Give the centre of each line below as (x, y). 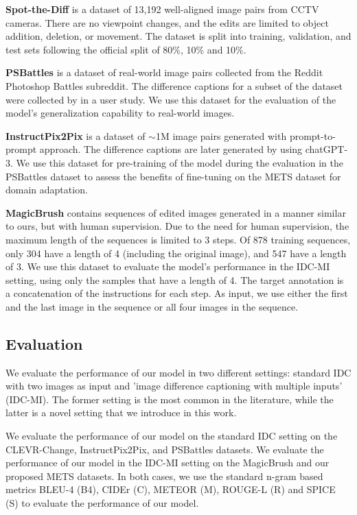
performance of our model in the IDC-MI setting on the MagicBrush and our (168, 463)
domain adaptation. (47, 190)
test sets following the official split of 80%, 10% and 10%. (126, 49)
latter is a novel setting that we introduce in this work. (121, 412)
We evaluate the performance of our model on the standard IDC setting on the (172, 436)
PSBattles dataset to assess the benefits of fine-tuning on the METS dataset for (173, 176)
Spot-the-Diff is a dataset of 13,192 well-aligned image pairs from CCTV (162, 9)
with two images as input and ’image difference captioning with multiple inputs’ (174, 386)
